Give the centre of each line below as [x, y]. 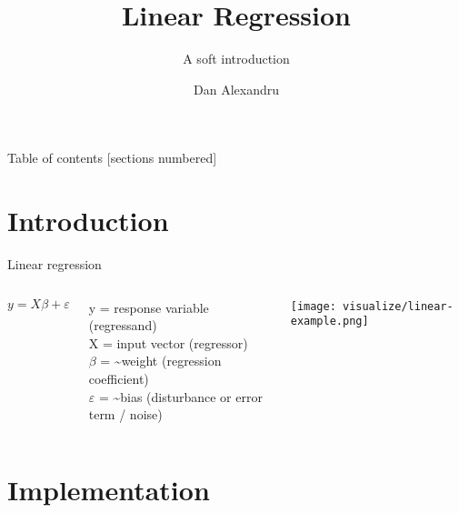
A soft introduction [236, 59]
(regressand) [123, 325]
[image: [313, 306]
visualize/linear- [398, 306]
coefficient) [119, 378]
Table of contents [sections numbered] [112, 158]
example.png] [329, 322]
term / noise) [125, 414]
